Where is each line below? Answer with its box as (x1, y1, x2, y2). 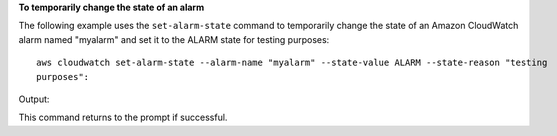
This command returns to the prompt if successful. (18, 111, 228, 124)
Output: (18, 93, 50, 105)
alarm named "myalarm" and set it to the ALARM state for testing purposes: (18, 33, 330, 45)
